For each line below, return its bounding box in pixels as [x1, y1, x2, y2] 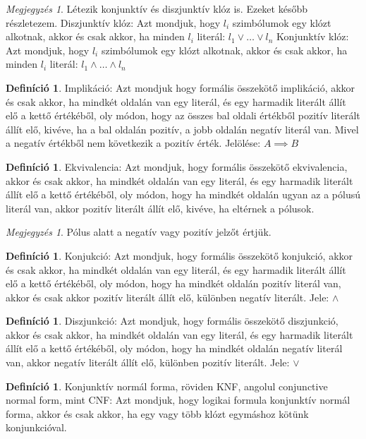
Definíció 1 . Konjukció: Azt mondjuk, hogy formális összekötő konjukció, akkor [6, 248, 353, 263]
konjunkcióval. [6, 420, 67, 435]
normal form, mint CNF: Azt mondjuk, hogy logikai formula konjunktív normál [6, 392, 350, 407]
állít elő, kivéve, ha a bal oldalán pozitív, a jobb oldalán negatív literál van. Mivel [6, 121, 359, 136]
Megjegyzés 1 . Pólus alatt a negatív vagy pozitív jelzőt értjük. [6, 224, 272, 239]
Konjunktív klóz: [276, 29, 349, 44]
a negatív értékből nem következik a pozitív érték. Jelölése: [6, 136, 261, 150]
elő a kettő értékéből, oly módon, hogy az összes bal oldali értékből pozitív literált [6, 108, 360, 123]
